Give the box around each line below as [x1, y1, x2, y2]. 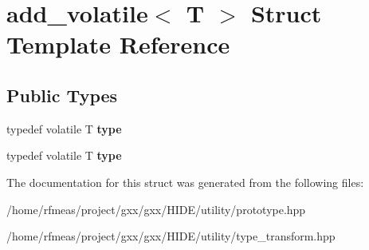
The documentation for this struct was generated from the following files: [6, 173, 364, 190]
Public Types [6, 82, 118, 107]
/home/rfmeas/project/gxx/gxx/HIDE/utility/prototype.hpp [6, 200, 306, 217]
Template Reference [6, 28, 230, 61]
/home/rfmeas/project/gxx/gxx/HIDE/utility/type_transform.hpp [6, 228, 336, 244]
